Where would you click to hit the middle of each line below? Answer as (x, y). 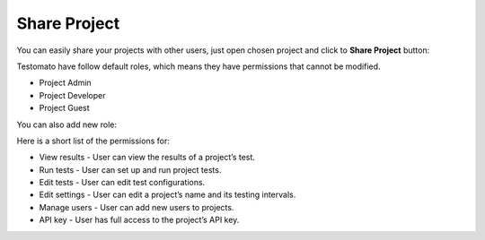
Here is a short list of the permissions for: (93, 141)
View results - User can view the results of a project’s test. (147, 158)
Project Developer (72, 95)
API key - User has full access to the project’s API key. (139, 220)
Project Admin (65, 83)
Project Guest (64, 108)
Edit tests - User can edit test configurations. (122, 183)
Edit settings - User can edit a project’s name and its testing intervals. (168, 195)
